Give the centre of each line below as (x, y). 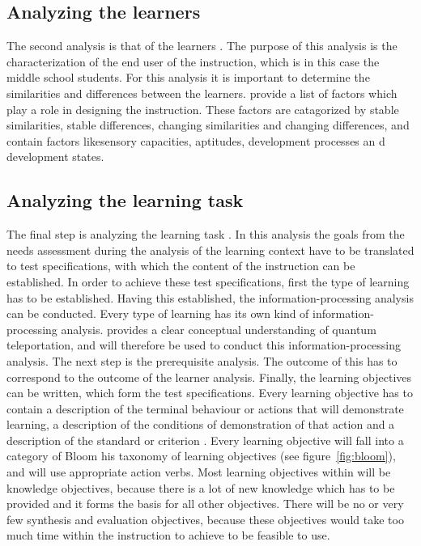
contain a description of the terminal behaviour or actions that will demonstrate (205, 408)
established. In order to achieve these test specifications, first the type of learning (208, 281)
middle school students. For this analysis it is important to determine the (188, 77)
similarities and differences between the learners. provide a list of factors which (202, 93)
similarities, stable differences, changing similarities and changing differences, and (208, 125)
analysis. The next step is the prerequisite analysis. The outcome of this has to (202, 360)
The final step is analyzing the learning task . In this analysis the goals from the (206, 234)
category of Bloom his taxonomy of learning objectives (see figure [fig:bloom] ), (201, 456)
